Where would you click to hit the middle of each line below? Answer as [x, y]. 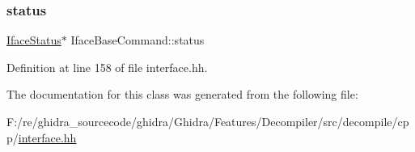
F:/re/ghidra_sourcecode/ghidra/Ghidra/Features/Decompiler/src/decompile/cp [208, 121]
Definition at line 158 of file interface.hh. [107, 67]
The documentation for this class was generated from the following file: [182, 94]
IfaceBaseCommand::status [138, 40]
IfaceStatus [34, 40]
